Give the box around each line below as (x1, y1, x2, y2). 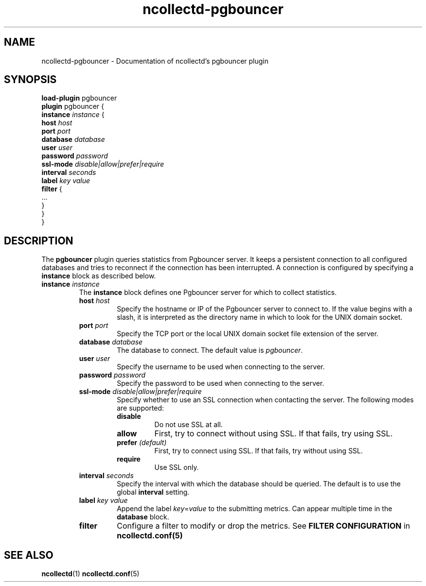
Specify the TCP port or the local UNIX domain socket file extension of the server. (117, 329, 379, 338)
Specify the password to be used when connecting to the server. (117, 379, 324, 388)
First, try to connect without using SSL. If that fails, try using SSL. (154, 429, 393, 439)
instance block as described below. (41, 272, 156, 280)
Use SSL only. (154, 463, 199, 472)
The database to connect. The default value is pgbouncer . (117, 346, 303, 355)
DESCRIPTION (4, 234, 73, 247)
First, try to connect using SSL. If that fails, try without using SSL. (154, 447, 363, 455)
